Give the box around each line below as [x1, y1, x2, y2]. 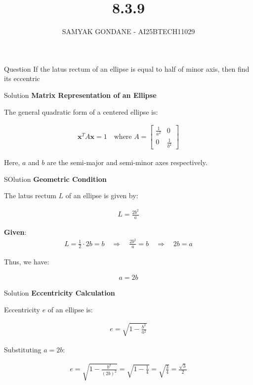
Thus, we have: [4, 256, 49, 266]
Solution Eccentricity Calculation [4, 288, 115, 298]
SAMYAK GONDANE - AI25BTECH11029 [62, 26, 195, 37]
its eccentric [4, 73, 40, 84]
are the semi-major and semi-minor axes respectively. [46, 157, 208, 168]
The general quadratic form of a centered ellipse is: [4, 106, 158, 117]
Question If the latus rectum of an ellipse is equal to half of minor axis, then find [4, 63, 250, 74]
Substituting [4, 344, 42, 354]
